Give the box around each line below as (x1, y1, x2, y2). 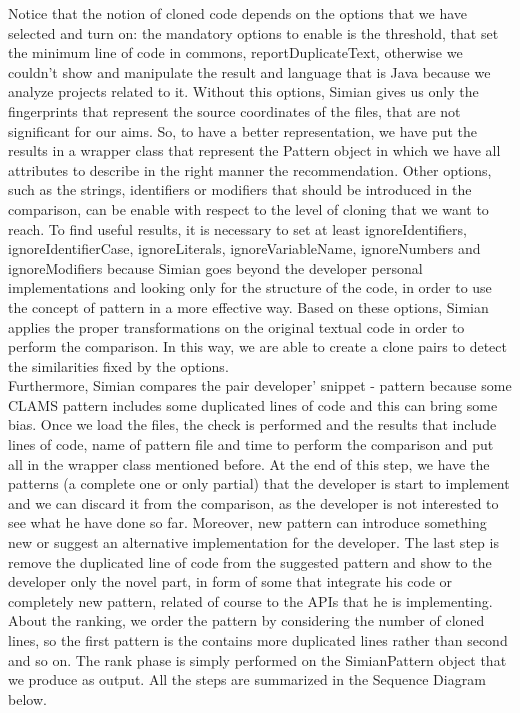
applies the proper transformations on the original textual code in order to (8, 316, 465, 337)
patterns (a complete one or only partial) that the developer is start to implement (8, 473, 510, 494)
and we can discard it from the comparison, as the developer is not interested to (8, 492, 499, 513)
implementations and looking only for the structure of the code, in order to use (8, 277, 492, 298)
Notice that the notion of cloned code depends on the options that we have (8, 3, 468, 23)
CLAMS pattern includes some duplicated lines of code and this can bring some (8, 394, 498, 415)
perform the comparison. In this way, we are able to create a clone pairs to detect (8, 336, 507, 357)
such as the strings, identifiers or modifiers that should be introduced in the (8, 179, 472, 200)
